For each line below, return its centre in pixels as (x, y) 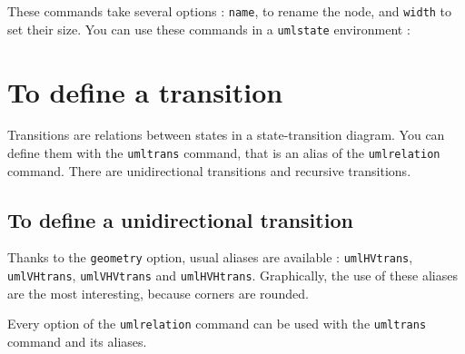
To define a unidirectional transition (180, 219)
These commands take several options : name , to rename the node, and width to (230, 11)
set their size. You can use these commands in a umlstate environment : (209, 29)
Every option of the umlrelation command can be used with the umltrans (217, 324)
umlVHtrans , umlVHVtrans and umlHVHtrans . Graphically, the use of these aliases (232, 275)
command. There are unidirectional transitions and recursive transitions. (209, 170)
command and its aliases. (77, 342)
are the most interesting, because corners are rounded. (158, 293)
